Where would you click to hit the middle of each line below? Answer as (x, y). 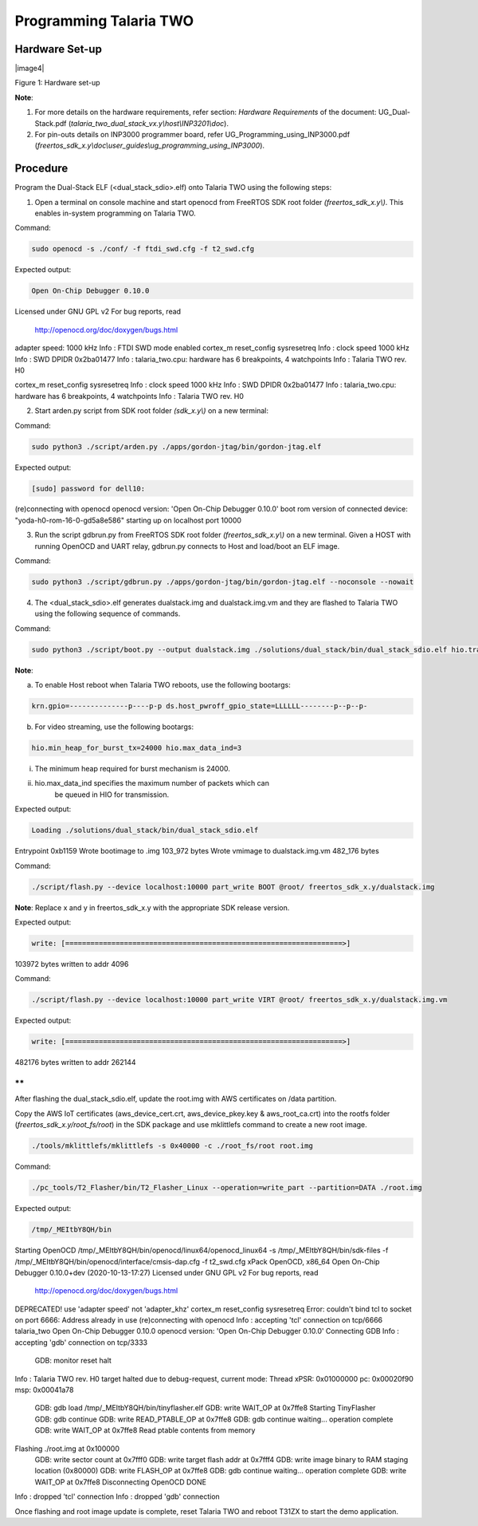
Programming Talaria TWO (104, 21)
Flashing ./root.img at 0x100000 (67, 1449)
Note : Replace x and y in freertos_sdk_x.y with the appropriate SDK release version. (152, 907)
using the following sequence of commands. (108, 613)
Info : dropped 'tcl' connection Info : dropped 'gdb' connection (118, 1496)
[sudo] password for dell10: (88, 488)
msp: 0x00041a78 (44, 1390)
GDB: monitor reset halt (73, 1361)
